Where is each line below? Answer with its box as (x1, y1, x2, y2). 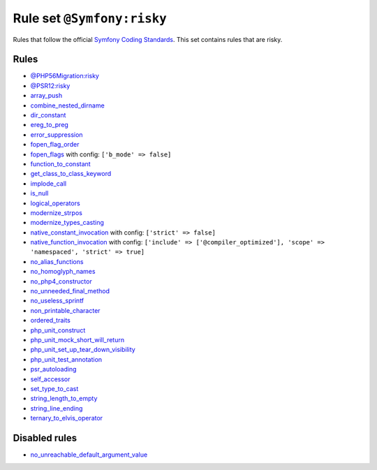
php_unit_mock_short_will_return (30, 336, 125, 344)
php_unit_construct (30, 325, 86, 335)
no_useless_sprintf (30, 297, 84, 305)
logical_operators (30, 199, 80, 207)
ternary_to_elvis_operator (30, 414, 103, 423)
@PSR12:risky (30, 81, 71, 90)
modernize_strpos (30, 208, 83, 216)
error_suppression (30, 130, 83, 139)
